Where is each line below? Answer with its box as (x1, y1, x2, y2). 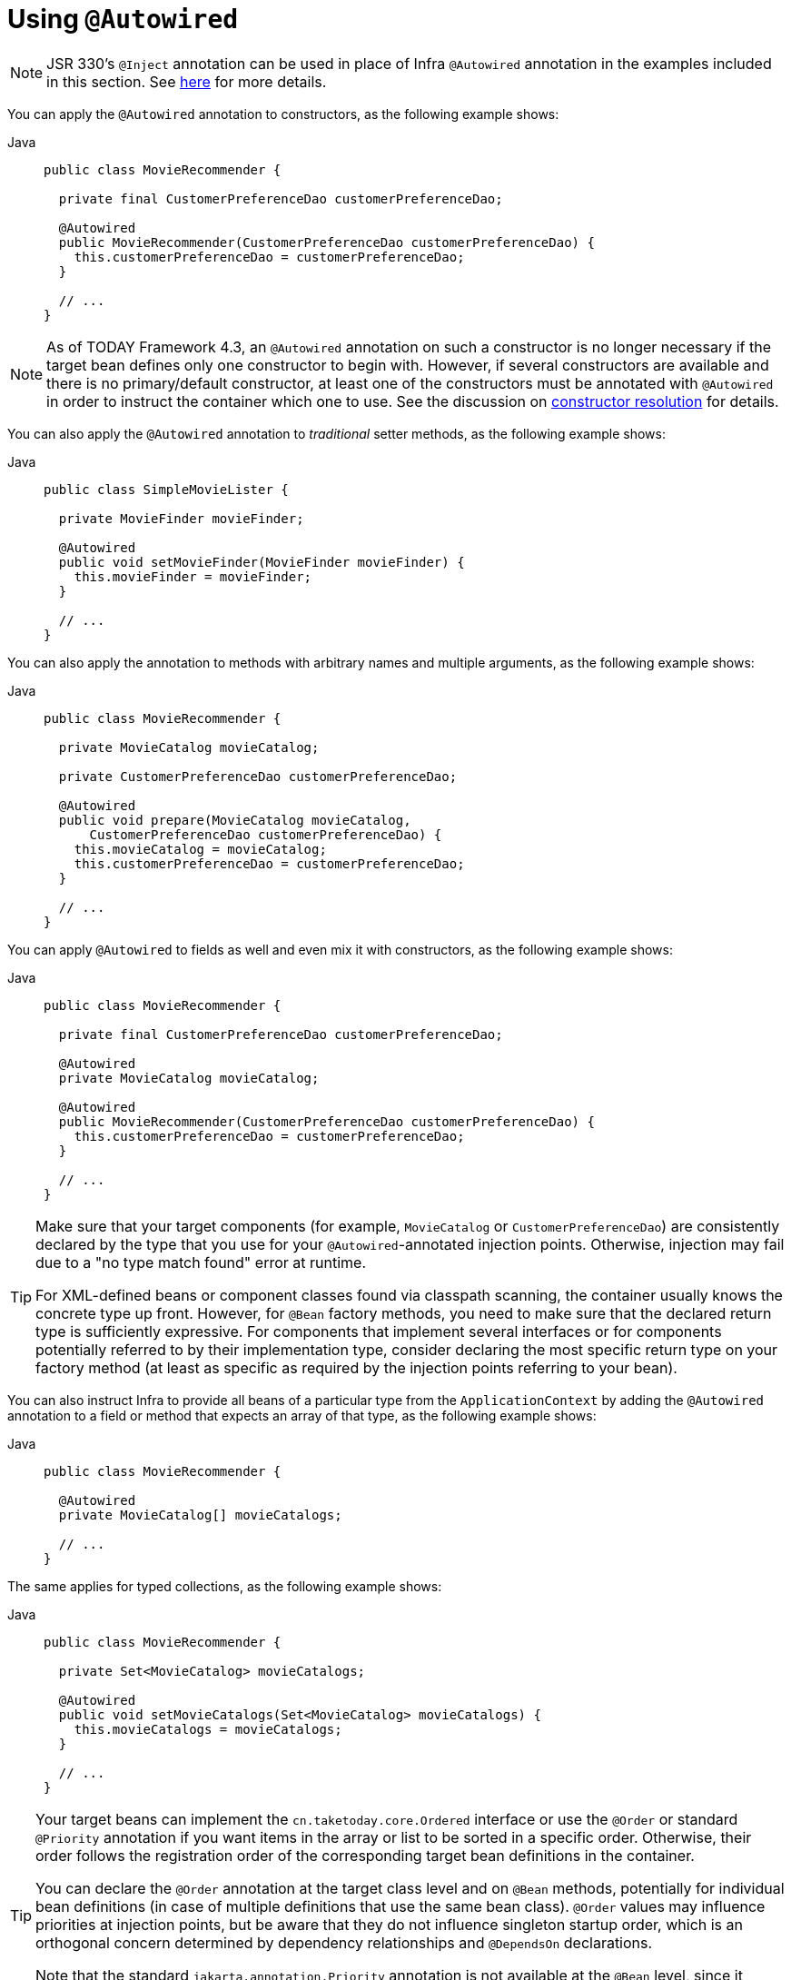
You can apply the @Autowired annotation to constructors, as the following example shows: (7, 105, 559, 122)
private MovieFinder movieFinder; (58, 510, 304, 526)
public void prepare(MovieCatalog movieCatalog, (58, 812, 411, 827)
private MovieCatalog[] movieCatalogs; (58, 1507, 342, 1522)
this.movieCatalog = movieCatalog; (74, 841, 327, 856)
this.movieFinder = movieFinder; (74, 569, 312, 584)
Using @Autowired (7, 4, 239, 35)
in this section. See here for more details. (46, 72, 327, 91)
